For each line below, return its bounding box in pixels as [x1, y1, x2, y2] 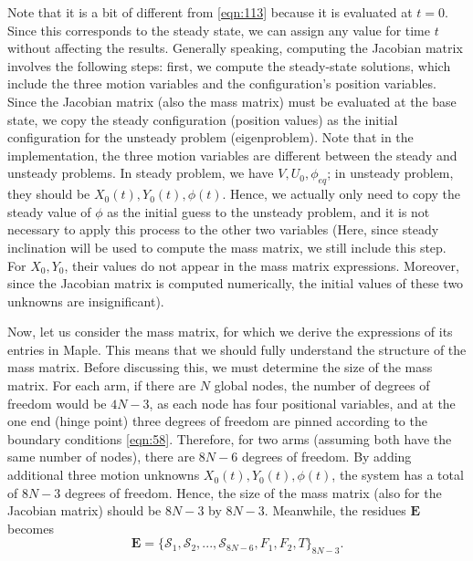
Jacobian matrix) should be [7, 501, 162, 520]
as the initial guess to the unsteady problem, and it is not [107, 202, 430, 221]
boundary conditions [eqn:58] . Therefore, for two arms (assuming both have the [7, 429, 452, 448]
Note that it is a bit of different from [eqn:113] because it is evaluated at [7, 3, 413, 21]
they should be [7, 184, 90, 203]
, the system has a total [331, 465, 464, 484]
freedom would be [7, 393, 107, 412]
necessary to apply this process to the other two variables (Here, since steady [7, 220, 439, 239]
